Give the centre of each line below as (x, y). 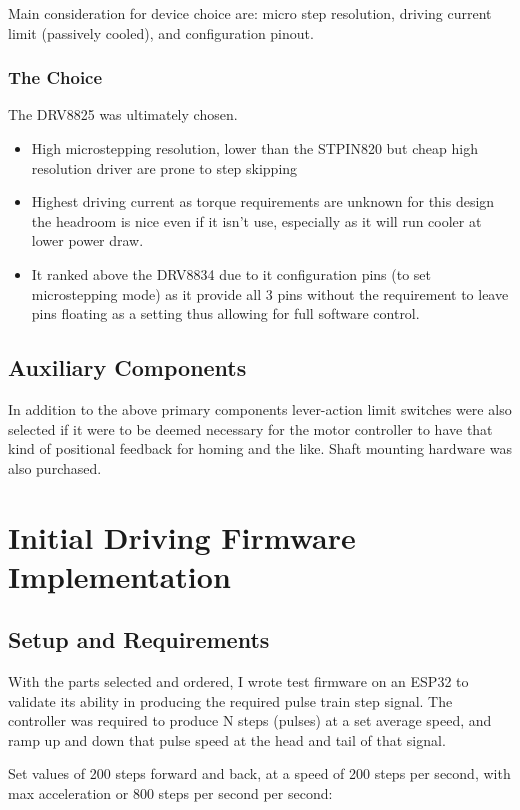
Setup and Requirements (139, 639)
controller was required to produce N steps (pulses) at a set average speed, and (250, 720)
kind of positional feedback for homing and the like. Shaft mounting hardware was (260, 448)
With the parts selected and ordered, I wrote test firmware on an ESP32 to (238, 681)
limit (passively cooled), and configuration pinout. (161, 32)
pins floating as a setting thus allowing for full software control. (225, 313)
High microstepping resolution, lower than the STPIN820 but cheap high (254, 148)
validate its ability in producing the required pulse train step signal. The (230, 700)
